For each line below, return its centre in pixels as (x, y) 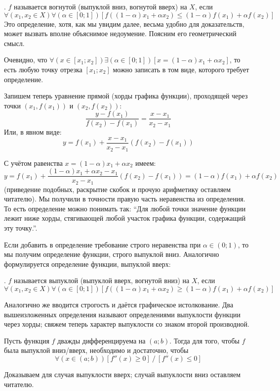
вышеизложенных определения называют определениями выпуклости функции (122, 314)
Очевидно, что (26, 60)
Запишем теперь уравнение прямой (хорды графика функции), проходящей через (126, 96)
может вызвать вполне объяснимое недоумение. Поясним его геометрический (120, 33)
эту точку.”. (21, 228)
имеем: (145, 163)
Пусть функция (27, 340)
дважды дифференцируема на (101, 340)
